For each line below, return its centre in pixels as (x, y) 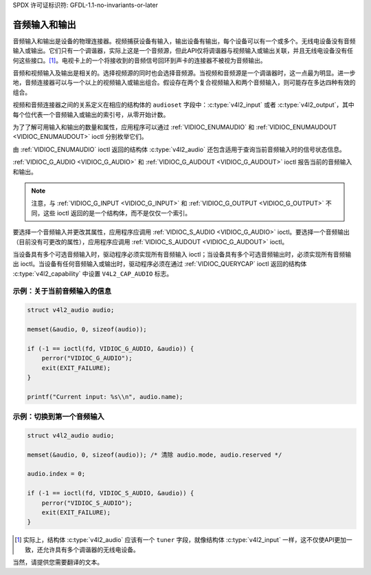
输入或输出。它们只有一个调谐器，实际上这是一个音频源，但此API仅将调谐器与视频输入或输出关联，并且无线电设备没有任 (183, 51)
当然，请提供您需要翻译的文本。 (58, 562)
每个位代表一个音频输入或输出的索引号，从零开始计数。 (91, 114)
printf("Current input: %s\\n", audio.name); (105, 397)
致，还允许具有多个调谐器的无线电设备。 (82, 550)
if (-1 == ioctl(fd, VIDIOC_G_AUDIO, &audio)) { (111, 348)
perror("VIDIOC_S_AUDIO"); (87, 503)
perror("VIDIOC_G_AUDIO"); (87, 358)
